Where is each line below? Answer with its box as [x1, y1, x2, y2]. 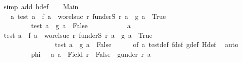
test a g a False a [31, 20, 131, 31]
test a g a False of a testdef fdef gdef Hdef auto [54, 39, 239, 49]
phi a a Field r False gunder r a [31, 48, 151, 59]
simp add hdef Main [3, 1, 79, 11]
